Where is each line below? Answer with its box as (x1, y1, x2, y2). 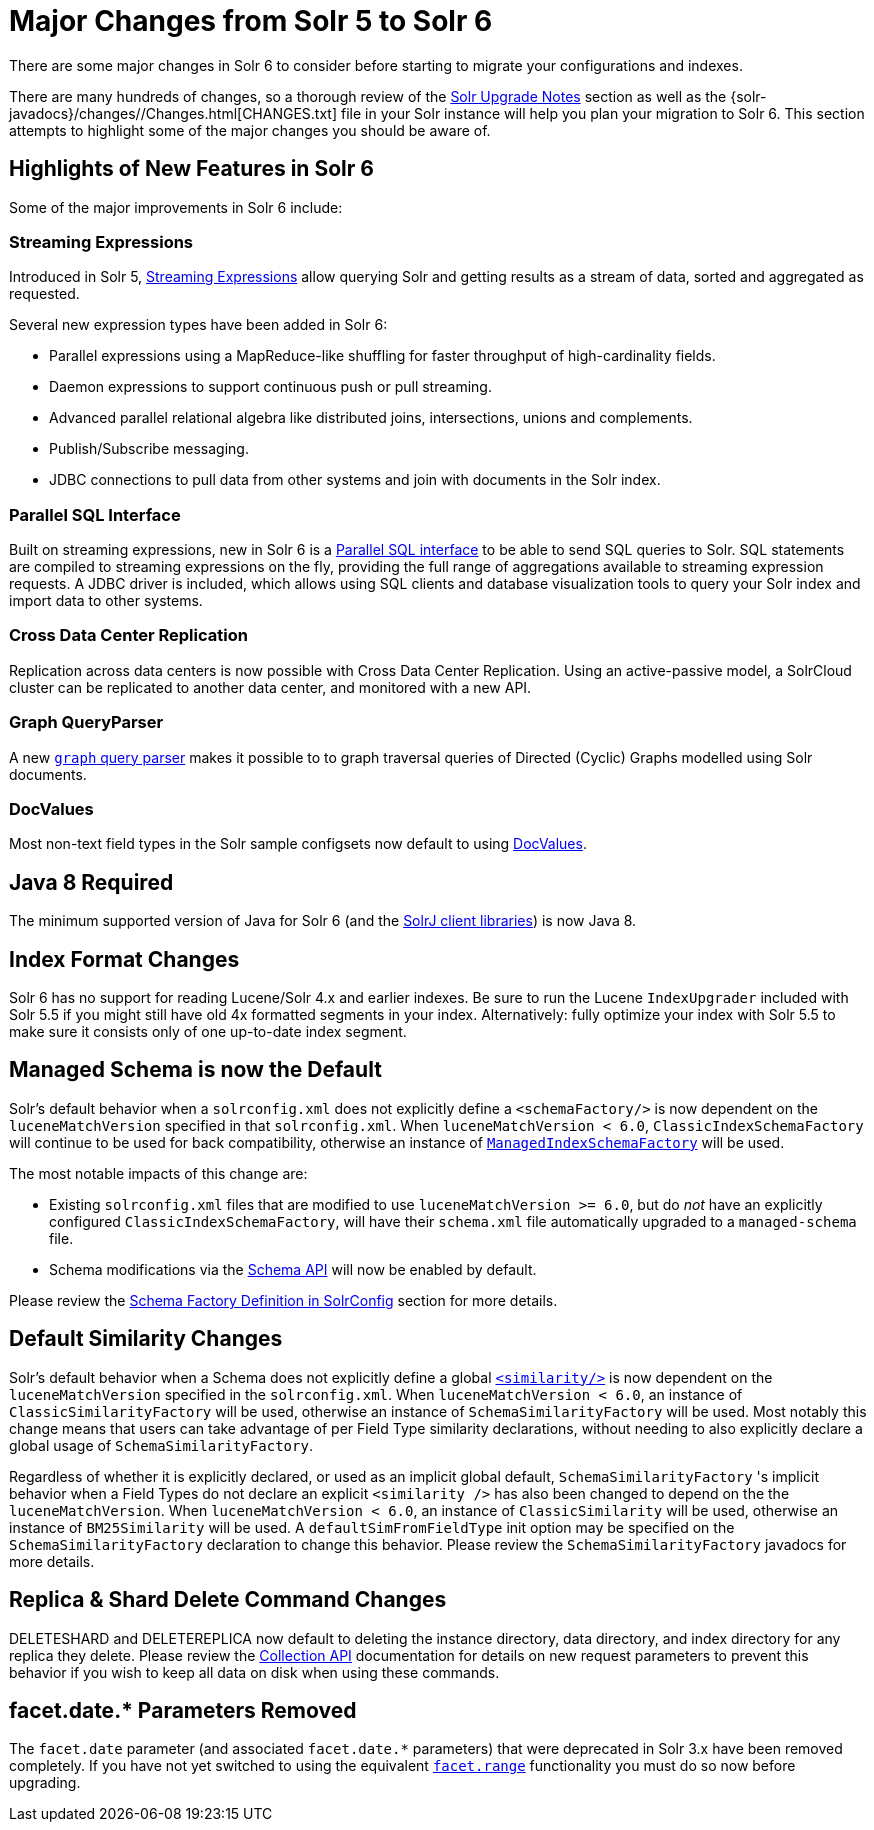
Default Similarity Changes (9, 1326, 283, 1352)
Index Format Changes (9, 946, 240, 972)
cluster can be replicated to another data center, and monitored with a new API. (9, 678, 532, 696)
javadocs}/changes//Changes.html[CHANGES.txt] (9, 104, 338, 122)
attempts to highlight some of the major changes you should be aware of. (9, 121, 491, 139)
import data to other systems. (9, 592, 203, 610)
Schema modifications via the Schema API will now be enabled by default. (49, 1260, 537, 1278)
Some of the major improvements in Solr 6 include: (9, 198, 343, 216)
